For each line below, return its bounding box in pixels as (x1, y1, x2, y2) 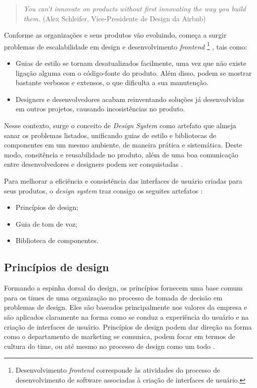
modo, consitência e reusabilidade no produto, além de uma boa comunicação (4, 149, 238, 159)
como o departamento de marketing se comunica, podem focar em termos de (4, 331, 235, 341)
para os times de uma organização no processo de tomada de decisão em (4, 292, 222, 302)
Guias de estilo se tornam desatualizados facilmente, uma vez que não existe (15, 58, 247, 68)
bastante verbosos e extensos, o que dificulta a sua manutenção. (15, 77, 209, 88)
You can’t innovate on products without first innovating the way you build (23, 3, 246, 13)
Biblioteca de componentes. (15, 235, 98, 245)
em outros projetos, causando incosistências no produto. (15, 103, 185, 114)
